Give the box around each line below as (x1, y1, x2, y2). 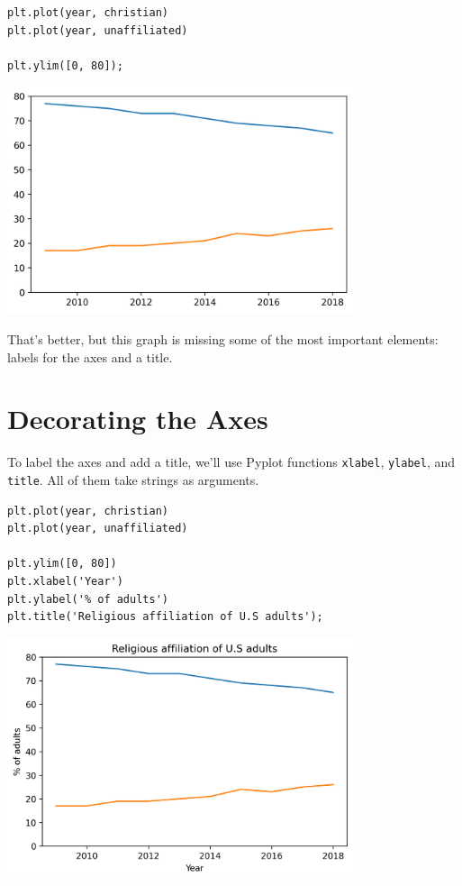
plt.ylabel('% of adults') (7, 592, 168, 606)
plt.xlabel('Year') (7, 574, 123, 588)
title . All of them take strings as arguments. (7, 470, 259, 489)
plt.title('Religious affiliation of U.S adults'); (7, 610, 323, 624)
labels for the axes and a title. (7, 347, 173, 366)
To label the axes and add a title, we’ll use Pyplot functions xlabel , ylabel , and (7, 452, 456, 471)
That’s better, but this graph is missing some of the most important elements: (7, 329, 439, 348)
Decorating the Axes (7, 400, 268, 437)
